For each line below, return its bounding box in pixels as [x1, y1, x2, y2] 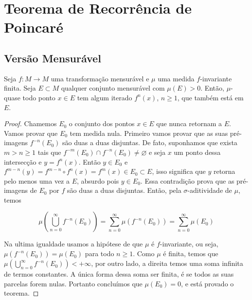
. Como [133, 248, 155, 259]
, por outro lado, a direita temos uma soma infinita [91, 258, 243, 268]
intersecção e [4, 156, 42, 167]
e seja [149, 147, 165, 157]
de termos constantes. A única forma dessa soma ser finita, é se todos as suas [4, 269, 234, 279]
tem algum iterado [77, 92, 132, 102]
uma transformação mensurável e [51, 73, 149, 83]
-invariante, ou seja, [160, 239, 218, 249]
